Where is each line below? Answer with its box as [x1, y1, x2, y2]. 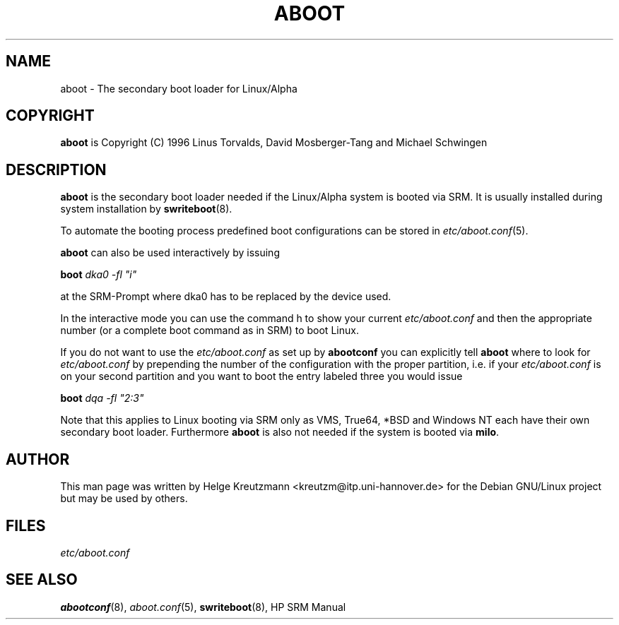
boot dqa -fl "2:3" [60, 392, 144, 405]
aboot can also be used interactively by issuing [60, 246, 280, 259]
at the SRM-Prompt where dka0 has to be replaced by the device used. [60, 290, 391, 303]
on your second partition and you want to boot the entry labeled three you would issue [60, 370, 463, 383]
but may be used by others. [60, 492, 188, 505]
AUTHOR [6, 450, 70, 468]
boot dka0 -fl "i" [60, 268, 137, 281]
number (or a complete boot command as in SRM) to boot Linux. [60, 324, 359, 337]
